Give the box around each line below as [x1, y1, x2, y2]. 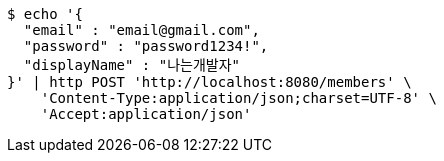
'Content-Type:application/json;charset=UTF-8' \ [40, 90, 437, 106]
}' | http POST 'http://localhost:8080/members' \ [7, 74, 412, 90]
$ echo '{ [7, 6, 83, 22]
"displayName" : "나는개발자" [23, 57, 240, 73]
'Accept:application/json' [40, 106, 252, 122]
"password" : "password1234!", [23, 38, 269, 54]
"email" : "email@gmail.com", [23, 22, 260, 38]
